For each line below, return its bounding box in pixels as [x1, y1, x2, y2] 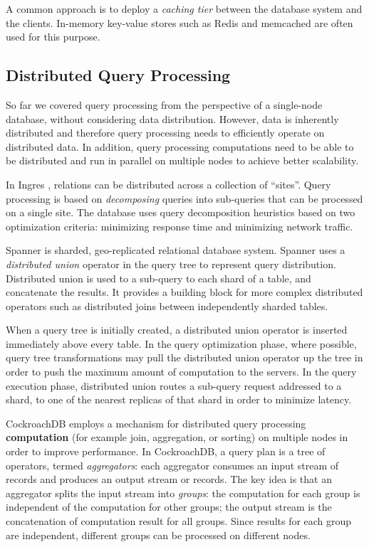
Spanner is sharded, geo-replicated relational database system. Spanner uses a [6, 243, 345, 257]
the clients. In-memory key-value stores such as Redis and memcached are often [6, 15, 353, 30]
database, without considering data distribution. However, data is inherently [6, 111, 339, 126]
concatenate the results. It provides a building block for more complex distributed [6, 285, 363, 299]
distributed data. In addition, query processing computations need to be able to [6, 139, 354, 154]
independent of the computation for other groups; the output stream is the [6, 499, 332, 514]
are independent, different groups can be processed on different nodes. [6, 527, 311, 542]
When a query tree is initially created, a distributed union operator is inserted [6, 322, 348, 337]
